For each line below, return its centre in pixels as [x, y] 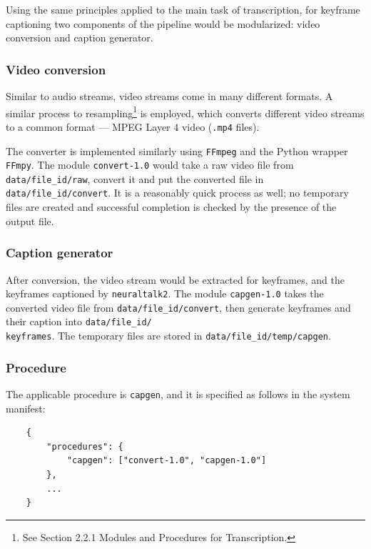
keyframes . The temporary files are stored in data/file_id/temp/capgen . [168, 336]
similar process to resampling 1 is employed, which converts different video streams [185, 112]
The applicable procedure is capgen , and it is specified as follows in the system [178, 394]
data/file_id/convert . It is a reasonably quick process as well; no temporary [177, 193]
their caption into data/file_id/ [79, 321]
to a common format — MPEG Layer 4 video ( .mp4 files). [133, 126]
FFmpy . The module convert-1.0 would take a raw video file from [150, 165]
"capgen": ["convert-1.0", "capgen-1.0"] [167, 461]
